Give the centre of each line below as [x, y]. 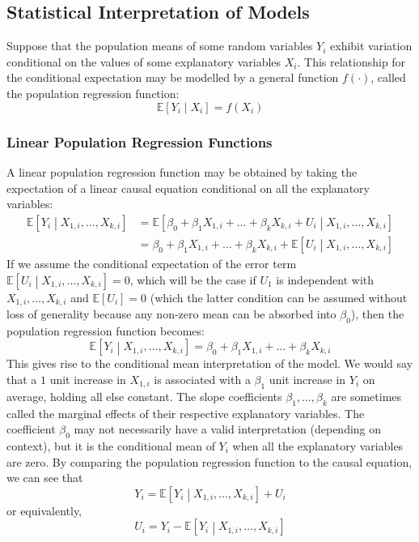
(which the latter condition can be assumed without [279, 297]
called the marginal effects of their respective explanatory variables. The [186, 413]
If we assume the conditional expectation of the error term [152, 263]
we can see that [45, 478]
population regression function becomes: [106, 330]
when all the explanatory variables [318, 445]
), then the [377, 313]
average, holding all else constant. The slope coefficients [144, 396]
